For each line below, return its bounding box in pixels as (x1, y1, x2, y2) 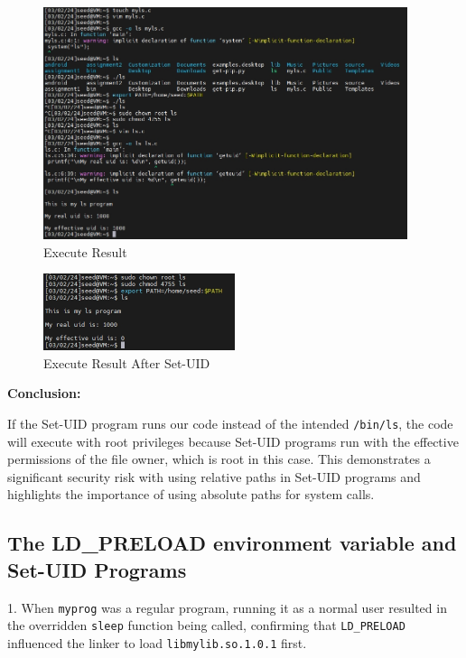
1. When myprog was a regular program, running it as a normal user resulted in (7, 598, 447, 616)
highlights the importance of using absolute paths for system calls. (7, 485, 375, 504)
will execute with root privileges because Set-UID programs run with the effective (7, 431, 459, 450)
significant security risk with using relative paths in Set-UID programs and (7, 467, 421, 486)
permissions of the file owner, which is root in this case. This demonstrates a (7, 449, 431, 468)
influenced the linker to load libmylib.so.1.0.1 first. (7, 633, 307, 652)
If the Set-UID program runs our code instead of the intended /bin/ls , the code (7, 414, 453, 433)
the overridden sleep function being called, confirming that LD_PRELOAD (7, 616, 405, 635)
